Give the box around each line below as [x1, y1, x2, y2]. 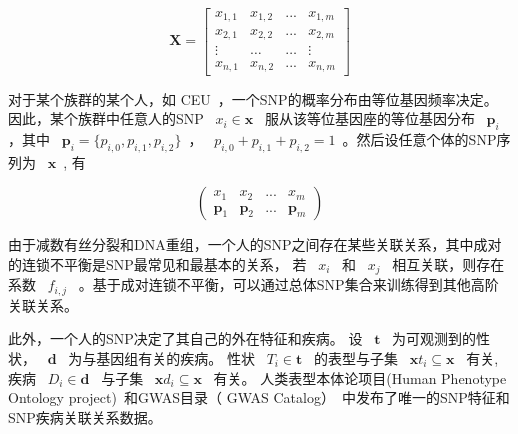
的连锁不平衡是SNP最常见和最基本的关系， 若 [8, 253, 307, 274]
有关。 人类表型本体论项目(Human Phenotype [213, 367, 507, 388]
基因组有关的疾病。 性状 [96, 347, 255, 368]
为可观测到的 [392, 328, 477, 349]
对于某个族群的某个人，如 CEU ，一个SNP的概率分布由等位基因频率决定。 [8, 88, 498, 109]
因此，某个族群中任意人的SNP [8, 108, 204, 129]
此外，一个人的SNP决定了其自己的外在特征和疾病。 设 [8, 328, 363, 349]
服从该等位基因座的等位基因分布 [264, 108, 475, 129]
